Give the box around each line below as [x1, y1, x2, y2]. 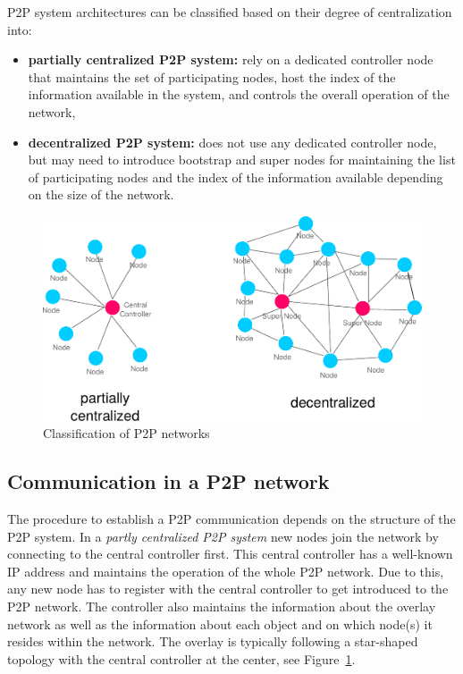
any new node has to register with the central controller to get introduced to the [7, 579, 449, 598]
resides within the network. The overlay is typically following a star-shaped [7, 632, 418, 651]
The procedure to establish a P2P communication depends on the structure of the [7, 510, 456, 528]
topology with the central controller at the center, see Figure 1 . [7, 649, 356, 668]
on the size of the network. [28, 185, 174, 204]
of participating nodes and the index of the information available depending [28, 167, 443, 186]
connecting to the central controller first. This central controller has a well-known [7, 544, 453, 563]
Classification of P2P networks [43, 424, 210, 442]
